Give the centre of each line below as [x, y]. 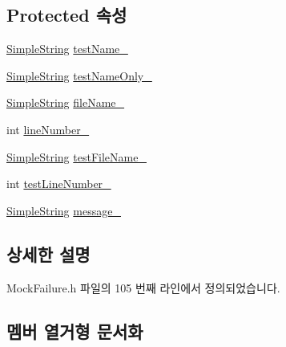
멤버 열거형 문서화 [75, 331]
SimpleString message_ [64, 210]
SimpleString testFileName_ [77, 156]
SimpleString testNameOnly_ [79, 75]
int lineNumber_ [48, 129]
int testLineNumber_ [59, 184]
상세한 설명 [48, 253]
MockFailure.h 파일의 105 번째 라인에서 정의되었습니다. [143, 287]
